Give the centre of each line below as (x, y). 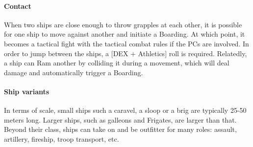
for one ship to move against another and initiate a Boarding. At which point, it (125, 34)
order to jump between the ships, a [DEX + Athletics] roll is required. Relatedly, (126, 53)
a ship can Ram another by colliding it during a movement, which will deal (117, 63)
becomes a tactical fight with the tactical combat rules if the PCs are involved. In (126, 43)
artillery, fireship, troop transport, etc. (62, 138)
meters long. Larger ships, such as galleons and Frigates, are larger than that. (120, 119)
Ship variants (27, 91)
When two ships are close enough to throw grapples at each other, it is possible (123, 24)
